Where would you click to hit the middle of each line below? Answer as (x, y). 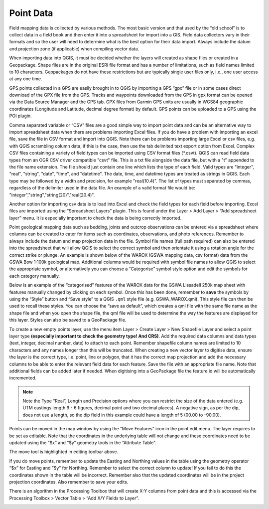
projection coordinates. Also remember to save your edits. (69, 482)
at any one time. (26, 79)
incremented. (23, 378)
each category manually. (34, 276)
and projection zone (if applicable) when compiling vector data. (74, 49)
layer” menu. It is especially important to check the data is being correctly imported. (95, 218)
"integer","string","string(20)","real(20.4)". (52, 195)
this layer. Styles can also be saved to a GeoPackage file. (68, 320)
